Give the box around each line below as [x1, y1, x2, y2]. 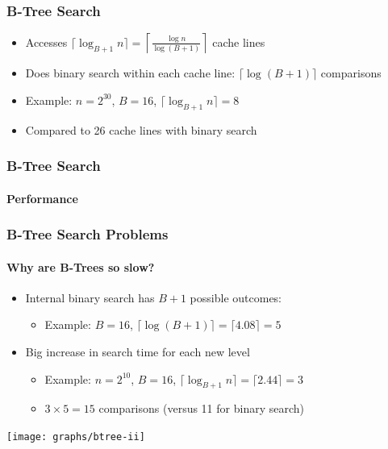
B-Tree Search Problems [6, 224, 169, 244]
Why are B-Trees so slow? [6, 258, 155, 275]
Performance [6, 189, 78, 206]
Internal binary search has [25, 289, 155, 306]
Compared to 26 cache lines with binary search [25, 121, 257, 138]
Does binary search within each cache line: [25, 64, 236, 81]
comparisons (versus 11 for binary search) [98, 400, 304, 417]
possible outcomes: [190, 289, 282, 306]
